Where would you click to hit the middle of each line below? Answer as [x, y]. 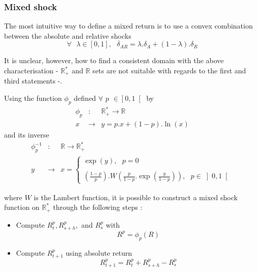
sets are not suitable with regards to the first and [169, 70]
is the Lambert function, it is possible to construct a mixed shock [136, 197]
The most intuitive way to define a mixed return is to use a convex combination [128, 26]
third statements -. [33, 81]
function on [22, 207]
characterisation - [31, 70]
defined [85, 98]
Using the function [33, 98]
